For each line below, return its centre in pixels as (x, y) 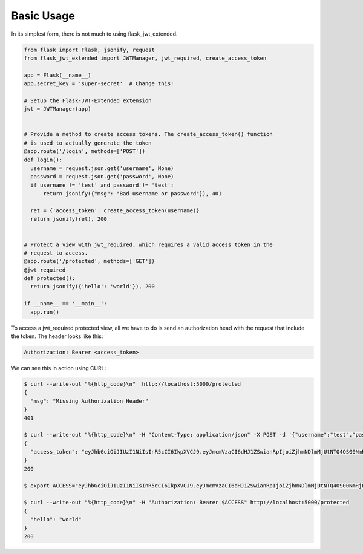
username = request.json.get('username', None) (102, 168)
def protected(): (50, 279)
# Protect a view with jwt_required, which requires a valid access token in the (149, 244)
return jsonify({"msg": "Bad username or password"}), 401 (132, 194)
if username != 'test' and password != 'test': (102, 185)
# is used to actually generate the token (88, 143)
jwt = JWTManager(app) (57, 109)
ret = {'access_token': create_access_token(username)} (115, 210)
